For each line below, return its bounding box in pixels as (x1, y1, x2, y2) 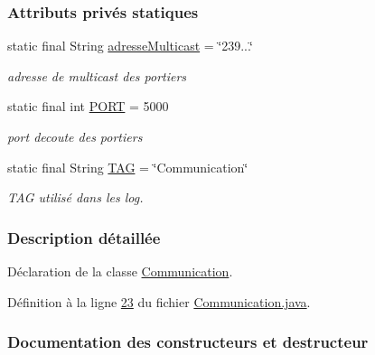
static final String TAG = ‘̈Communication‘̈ (7, 157, 248, 176)
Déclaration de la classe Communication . (7, 262, 233, 280)
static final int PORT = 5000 (7, 97, 169, 116)
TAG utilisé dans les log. (7, 188, 144, 207)
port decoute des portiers (7, 127, 143, 145)
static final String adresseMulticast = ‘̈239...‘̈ (7, 36, 253, 55)
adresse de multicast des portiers (7, 66, 187, 85)
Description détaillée (7, 226, 161, 248)
